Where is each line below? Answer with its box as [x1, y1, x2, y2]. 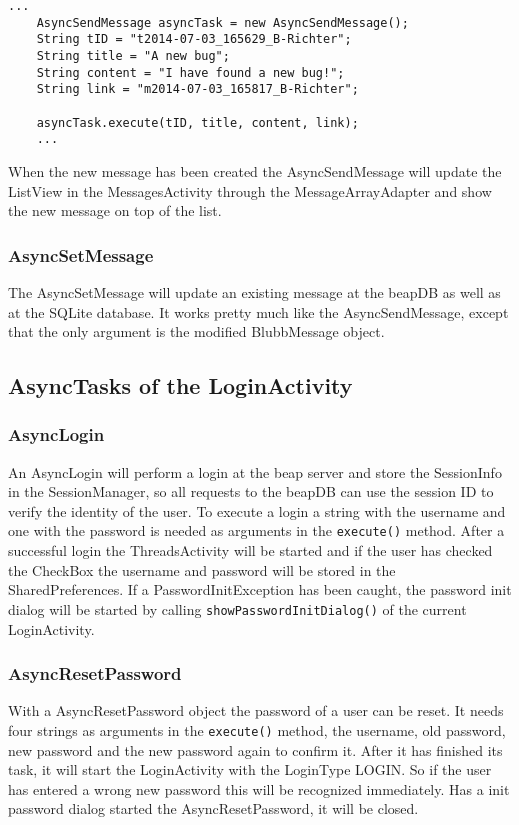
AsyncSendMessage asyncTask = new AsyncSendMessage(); [36, 15, 409, 30]
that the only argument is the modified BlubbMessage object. [8, 321, 385, 342]
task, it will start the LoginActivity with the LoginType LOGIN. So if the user [8, 759, 492, 780]
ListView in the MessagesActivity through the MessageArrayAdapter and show [8, 180, 492, 201]
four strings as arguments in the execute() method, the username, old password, [8, 719, 506, 740]
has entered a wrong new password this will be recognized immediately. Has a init [8, 778, 510, 799]
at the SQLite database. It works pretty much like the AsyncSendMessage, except [8, 301, 509, 322]
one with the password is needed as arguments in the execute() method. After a [8, 520, 505, 541]
